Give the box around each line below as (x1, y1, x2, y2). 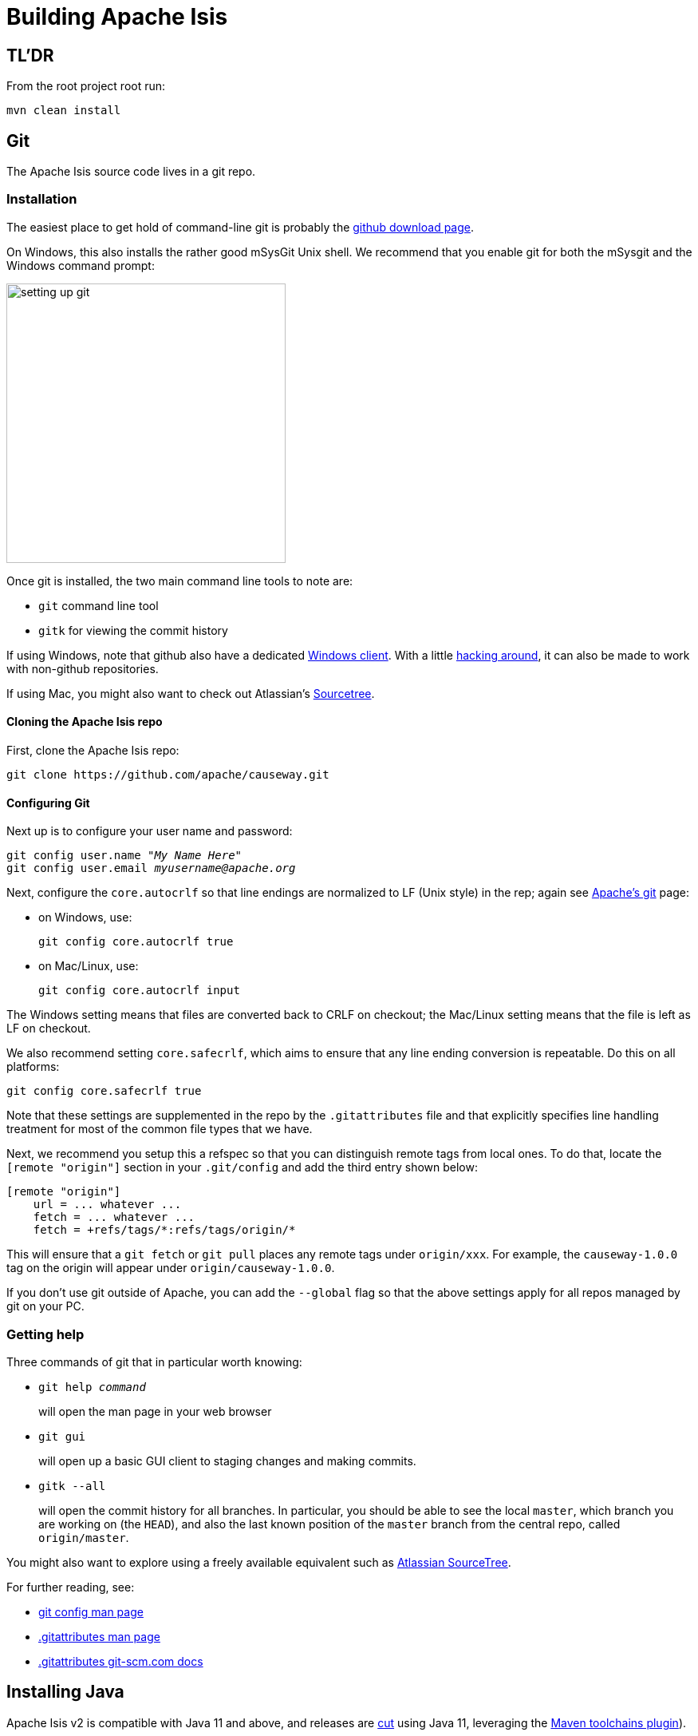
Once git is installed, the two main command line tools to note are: (6, 573, 353, 588)
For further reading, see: (6, 1579, 135, 1594)
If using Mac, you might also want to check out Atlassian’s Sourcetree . (6, 686, 375, 700)
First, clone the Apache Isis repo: (6, 743, 179, 757)
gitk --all (38, 1479, 106, 1492)
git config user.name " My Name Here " (6, 849, 243, 862)
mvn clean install (6, 104, 121, 117)
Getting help (6, 1326, 85, 1342)
